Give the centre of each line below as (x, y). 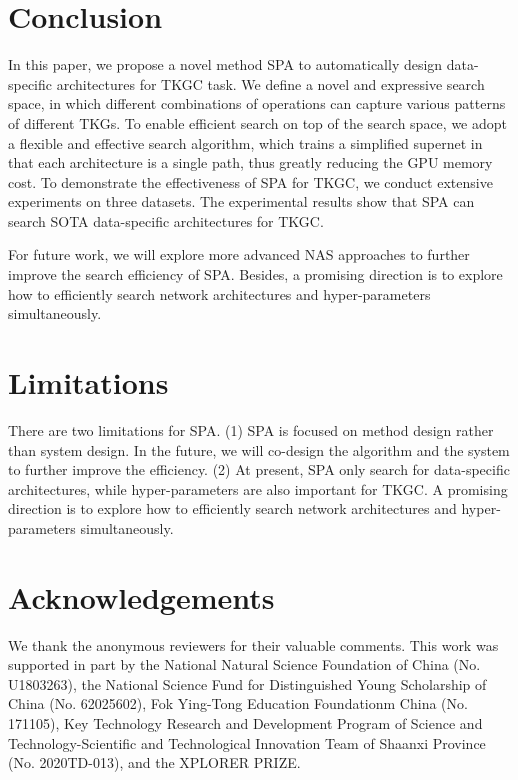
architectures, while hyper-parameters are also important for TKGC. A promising (258, 488)
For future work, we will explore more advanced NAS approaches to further (239, 254)
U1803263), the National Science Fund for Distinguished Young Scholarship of (247, 683)
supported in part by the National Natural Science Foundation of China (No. (244, 664)
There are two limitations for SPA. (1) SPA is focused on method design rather (251, 429)
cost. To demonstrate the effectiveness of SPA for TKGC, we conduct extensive (250, 181)
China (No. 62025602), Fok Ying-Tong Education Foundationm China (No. (238, 703)
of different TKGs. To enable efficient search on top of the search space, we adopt (257, 122)
